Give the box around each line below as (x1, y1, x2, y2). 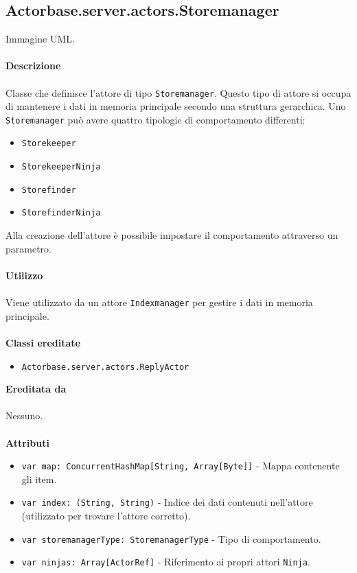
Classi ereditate (5, 335, 80, 349)
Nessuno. (5, 408, 43, 423)
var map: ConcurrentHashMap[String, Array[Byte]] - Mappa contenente (21, 458, 340, 473)
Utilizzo (5, 268, 43, 282)
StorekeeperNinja (21, 162, 101, 172)
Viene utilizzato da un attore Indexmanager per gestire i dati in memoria (5, 295, 313, 309)
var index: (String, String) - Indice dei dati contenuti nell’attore (21, 495, 313, 509)
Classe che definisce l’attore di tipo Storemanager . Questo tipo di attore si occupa (5, 85, 352, 100)
